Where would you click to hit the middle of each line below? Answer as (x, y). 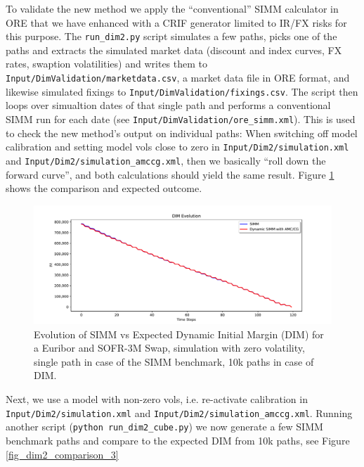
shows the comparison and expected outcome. (104, 188)
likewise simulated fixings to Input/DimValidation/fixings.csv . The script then (182, 91)
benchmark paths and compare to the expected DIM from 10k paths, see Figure (178, 440)
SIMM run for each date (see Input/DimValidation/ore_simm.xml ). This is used (181, 119)
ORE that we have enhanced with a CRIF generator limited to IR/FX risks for (176, 22)
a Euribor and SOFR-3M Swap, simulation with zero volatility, (169, 348)
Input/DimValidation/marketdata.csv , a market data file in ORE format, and (178, 78)
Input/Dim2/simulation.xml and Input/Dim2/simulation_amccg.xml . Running (179, 412)
